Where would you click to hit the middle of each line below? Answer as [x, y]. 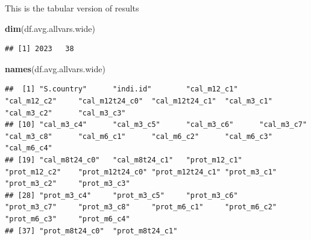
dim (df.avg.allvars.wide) [50, 28]
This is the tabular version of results [72, 8]
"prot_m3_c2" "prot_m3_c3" [68, 184]
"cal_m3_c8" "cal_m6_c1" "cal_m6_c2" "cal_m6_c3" [139, 136]
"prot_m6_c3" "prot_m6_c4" [68, 219]
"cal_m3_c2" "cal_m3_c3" [65, 113]
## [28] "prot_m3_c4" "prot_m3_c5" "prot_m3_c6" [121, 195]
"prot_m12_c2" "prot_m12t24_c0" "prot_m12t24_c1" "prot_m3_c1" [141, 172]
